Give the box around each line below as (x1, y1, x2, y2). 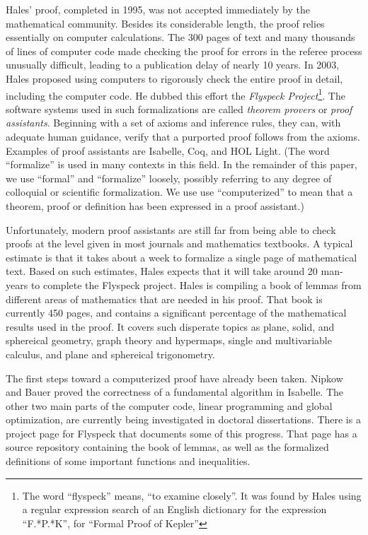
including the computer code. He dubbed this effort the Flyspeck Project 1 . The (6, 86, 345, 102)
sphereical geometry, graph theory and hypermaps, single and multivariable (6, 333, 332, 348)
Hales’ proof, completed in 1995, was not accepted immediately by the (6, 2, 310, 16)
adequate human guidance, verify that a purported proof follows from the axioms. (6, 129, 360, 143)
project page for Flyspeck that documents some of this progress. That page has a (6, 425, 357, 440)
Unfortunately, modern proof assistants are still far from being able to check (6, 222, 336, 237)
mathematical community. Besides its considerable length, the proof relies (6, 16, 325, 30)
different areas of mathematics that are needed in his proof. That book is (6, 291, 323, 306)
